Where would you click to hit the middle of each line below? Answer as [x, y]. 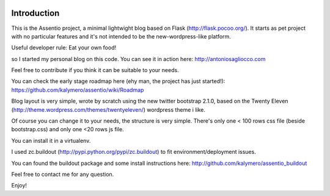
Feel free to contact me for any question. [63, 174]
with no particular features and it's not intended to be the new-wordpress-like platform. [121, 36]
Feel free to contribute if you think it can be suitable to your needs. [95, 70]
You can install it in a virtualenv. [51, 140]
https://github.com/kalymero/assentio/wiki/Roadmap [78, 90]
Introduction [35, 13]
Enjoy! [19, 186]
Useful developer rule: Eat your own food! [64, 48]
